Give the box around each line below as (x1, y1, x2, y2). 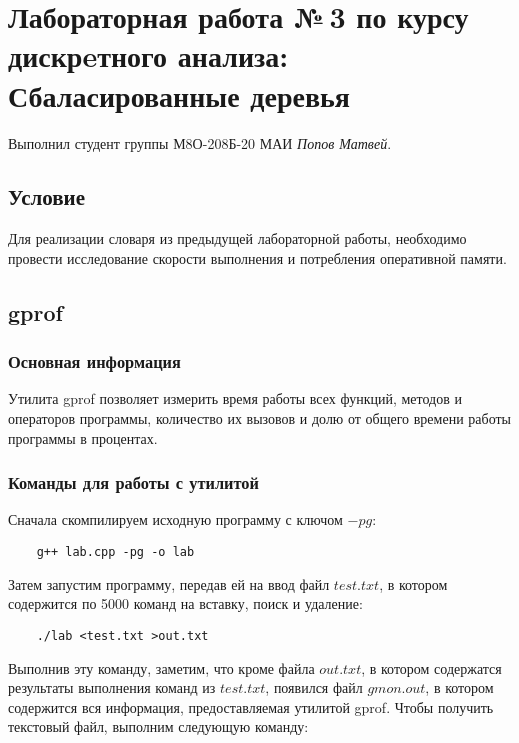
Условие (8, 181, 85, 212)
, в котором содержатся (361, 657, 502, 678)
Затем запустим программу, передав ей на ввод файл (8, 573, 330, 594)
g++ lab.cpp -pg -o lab (36, 545, 195, 560)
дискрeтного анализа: (8, 35, 289, 76)
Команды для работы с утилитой (8, 470, 259, 495)
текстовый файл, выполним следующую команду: (8, 716, 309, 737)
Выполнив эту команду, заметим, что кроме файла (8, 657, 315, 678)
